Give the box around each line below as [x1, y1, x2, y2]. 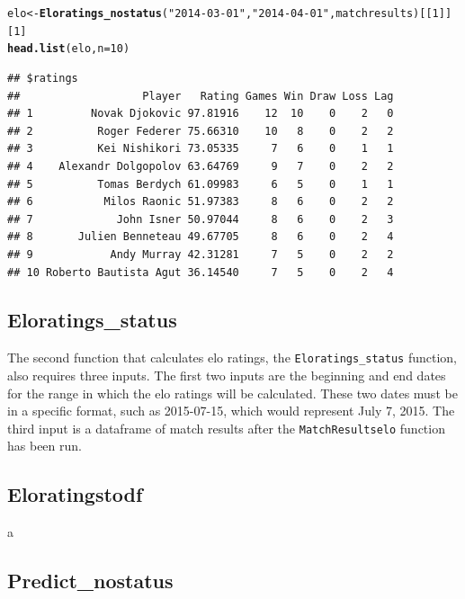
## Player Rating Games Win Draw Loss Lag [7, 89, 394, 103]
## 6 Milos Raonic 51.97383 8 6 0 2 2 [7, 195, 394, 209]
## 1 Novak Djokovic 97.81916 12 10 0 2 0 [7, 107, 394, 121]
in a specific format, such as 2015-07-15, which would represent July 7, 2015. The [7, 401, 455, 420]
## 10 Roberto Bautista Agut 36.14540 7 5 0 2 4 [7, 265, 394, 279]
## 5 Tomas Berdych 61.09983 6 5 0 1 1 [7, 177, 394, 191]
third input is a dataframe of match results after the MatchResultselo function [7, 418, 445, 437]
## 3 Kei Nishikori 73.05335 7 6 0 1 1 [7, 142, 394, 156]
